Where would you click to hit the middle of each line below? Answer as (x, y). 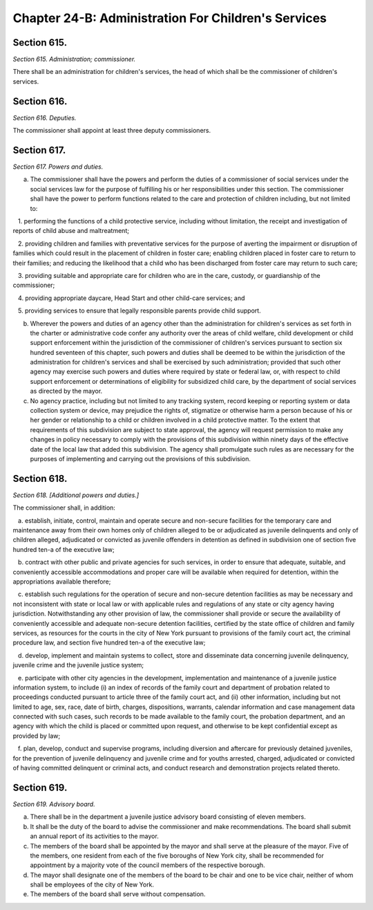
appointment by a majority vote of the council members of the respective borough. (147, 865)
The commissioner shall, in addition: (64, 508)
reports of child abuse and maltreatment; (71, 231)
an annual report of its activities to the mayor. (94, 836)
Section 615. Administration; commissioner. (74, 59)
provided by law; (37, 736)
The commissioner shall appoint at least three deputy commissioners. (112, 131)
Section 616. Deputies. (45, 118)
